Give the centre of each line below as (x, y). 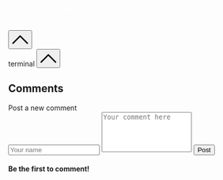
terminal (22, 64)
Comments (36, 88)
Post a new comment (43, 108)
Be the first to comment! (49, 169)
